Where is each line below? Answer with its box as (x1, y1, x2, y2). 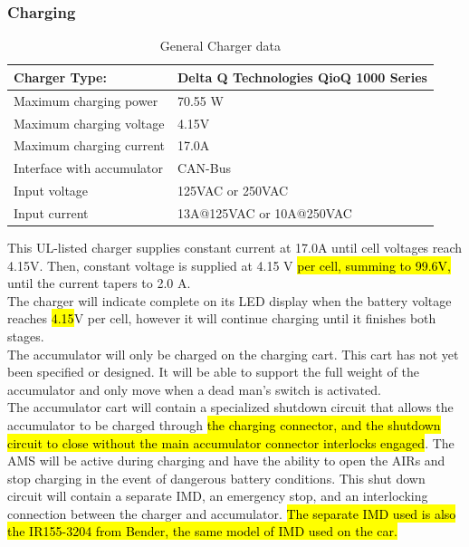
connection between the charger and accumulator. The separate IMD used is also (7, 504, 456, 523)
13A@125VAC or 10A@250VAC (177, 203, 352, 222)
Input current (14, 203, 89, 222)
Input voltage (14, 181, 89, 200)
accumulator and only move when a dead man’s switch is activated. (7, 379, 381, 398)
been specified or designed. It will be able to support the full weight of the (7, 362, 419, 381)
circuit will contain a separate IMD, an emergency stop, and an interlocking (7, 486, 428, 505)
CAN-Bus (177, 158, 231, 178)
